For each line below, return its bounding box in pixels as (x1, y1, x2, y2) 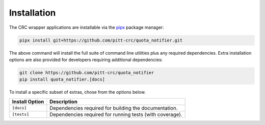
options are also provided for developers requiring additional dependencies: (9, 57, 163, 62)
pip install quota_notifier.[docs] (19, 77, 105, 83)
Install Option (12, 98, 44, 105)
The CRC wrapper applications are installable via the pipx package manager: (9, 24, 164, 30)
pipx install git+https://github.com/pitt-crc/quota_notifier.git (19, 37, 183, 43)
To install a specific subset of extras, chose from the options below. (9, 89, 146, 95)
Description (49, 98, 78, 105)
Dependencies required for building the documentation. (49, 104, 178, 111)
